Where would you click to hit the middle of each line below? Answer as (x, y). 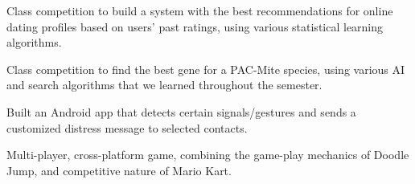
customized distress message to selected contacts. (127, 127)
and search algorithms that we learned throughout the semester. (164, 85)
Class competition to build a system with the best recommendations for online (200, 10)
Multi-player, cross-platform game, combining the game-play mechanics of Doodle (208, 155)
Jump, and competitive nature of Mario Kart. (119, 170)
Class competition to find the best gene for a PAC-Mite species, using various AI (206, 69)
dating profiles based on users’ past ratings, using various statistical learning (195, 26)
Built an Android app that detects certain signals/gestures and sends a (181, 111)
